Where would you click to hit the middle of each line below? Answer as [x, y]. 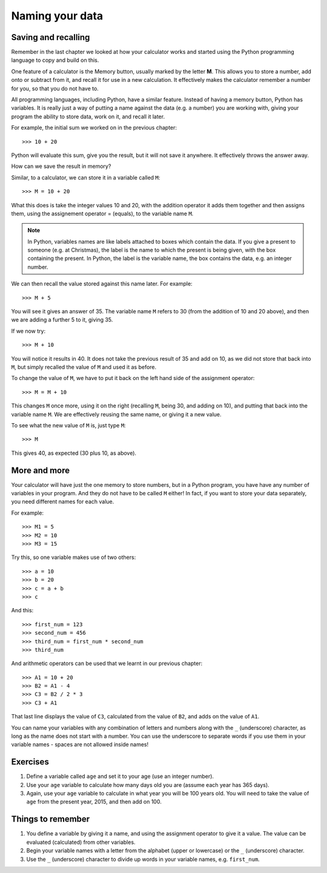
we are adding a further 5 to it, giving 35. [62, 320]
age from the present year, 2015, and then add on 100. [94, 802]
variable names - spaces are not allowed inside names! [80, 744]
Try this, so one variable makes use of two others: [74, 557]
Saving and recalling [51, 37]
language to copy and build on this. [55, 60]
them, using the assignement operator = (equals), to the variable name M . [102, 213]
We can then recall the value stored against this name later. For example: [102, 284]
